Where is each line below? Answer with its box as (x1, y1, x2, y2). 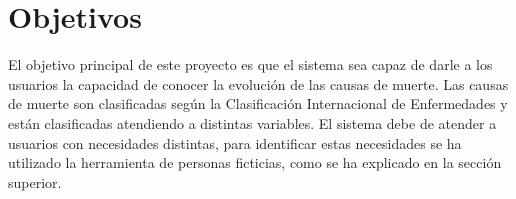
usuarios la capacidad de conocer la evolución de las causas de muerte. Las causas (8, 73, 509, 94)
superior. (8, 171, 62, 192)
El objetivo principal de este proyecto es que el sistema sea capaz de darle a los (8, 54, 493, 75)
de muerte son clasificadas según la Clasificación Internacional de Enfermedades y (8, 93, 508, 114)
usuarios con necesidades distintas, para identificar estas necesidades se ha (8, 132, 462, 153)
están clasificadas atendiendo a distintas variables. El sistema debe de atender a (8, 112, 497, 133)
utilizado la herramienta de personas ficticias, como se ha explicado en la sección (8, 152, 502, 173)
